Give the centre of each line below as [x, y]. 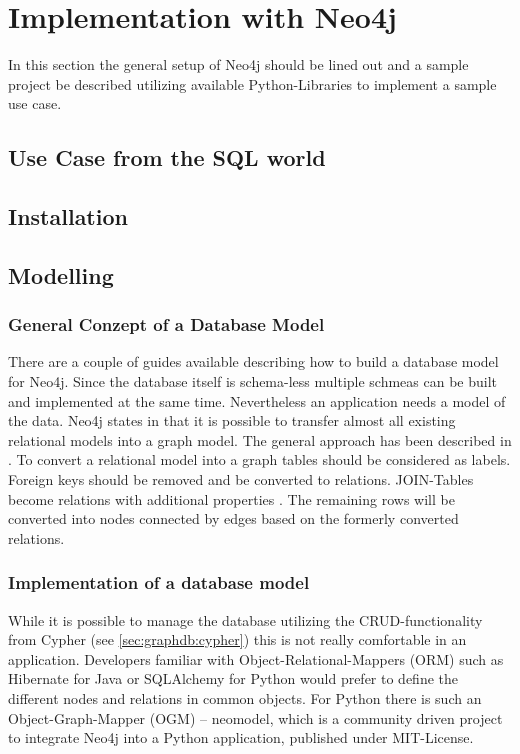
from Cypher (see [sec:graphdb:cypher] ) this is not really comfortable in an [237, 639]
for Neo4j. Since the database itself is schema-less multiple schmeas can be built [253, 381]
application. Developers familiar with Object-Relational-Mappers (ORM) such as [256, 658]
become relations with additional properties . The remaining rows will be [231, 498]
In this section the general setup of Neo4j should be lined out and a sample [238, 64]
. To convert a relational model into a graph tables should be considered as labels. [259, 459]
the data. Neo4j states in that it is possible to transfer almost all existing [232, 420]
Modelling [61, 274]
